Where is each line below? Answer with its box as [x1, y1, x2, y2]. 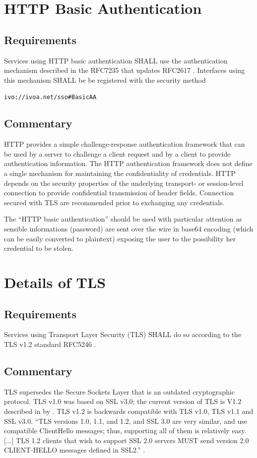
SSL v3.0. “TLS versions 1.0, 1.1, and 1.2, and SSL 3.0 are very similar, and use [4, 415, 247, 426]
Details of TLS [4, 272, 106, 292]
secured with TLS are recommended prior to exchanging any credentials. [4, 197, 225, 207]
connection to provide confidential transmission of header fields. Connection [4, 187, 234, 198]
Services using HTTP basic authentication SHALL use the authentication [4, 55, 228, 65]
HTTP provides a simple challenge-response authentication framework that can [4, 139, 245, 149]
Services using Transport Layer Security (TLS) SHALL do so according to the [4, 329, 242, 340]
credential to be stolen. [4, 243, 74, 253]
